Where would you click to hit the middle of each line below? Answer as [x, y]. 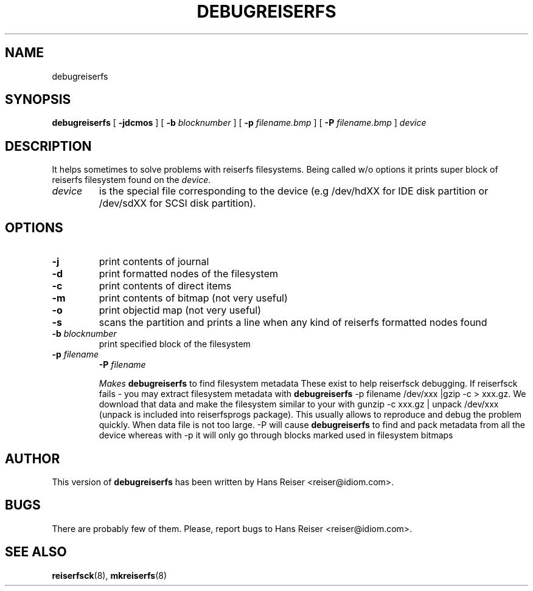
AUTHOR [33, 458]
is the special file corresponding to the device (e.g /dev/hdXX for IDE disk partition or [294, 191]
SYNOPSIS [38, 100]
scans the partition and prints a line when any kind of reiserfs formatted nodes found [293, 323]
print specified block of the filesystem [175, 344]
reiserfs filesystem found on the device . [131, 180]
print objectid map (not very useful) [180, 310]
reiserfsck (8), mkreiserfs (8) [110, 575]
